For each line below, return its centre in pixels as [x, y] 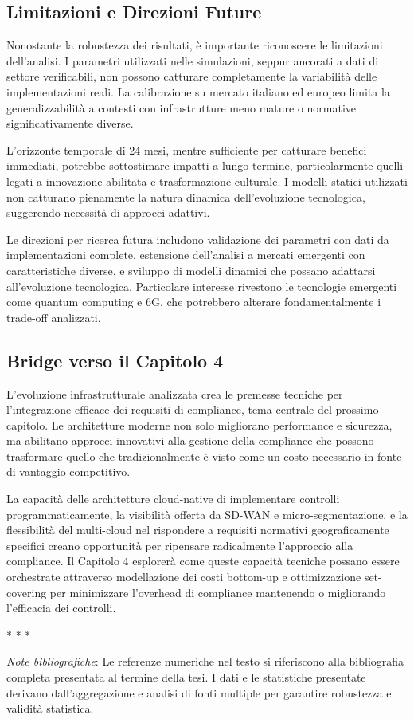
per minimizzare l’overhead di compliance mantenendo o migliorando [218, 592]
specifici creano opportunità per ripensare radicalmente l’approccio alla [180, 545]
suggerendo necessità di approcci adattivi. [108, 212]
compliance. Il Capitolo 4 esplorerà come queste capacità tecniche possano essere [203, 561]
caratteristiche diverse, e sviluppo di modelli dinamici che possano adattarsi [191, 270]
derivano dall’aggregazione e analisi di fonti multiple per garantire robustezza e [199, 692]
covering [27, 592]
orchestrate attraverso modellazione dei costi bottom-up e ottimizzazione [184, 577]
